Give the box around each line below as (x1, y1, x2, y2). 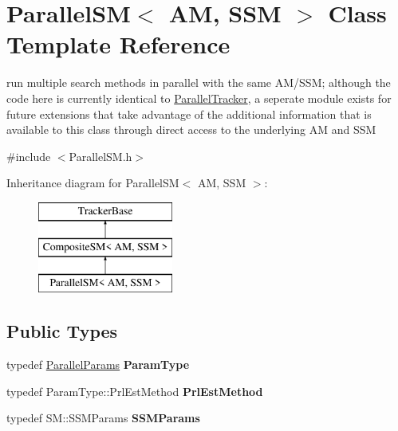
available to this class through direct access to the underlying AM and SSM (6, 121, 376, 138)
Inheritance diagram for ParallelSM (6, 174, 179, 191)
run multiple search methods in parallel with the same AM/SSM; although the (6, 74, 391, 91)
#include (6, 147, 51, 164)
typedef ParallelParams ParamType (6, 356, 190, 373)
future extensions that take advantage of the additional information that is (6, 105, 372, 122)
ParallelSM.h (69, 147, 132, 164)
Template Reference (6, 28, 231, 61)
